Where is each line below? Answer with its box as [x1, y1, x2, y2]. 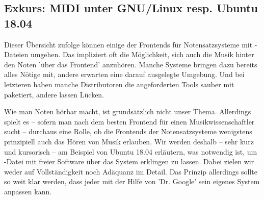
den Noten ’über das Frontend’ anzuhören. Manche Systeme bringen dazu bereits [4, 59, 257, 69]
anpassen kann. [4, 186, 52, 196]
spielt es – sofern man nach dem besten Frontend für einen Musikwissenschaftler [4, 116, 255, 127]
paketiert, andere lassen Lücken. [4, 89, 104, 99]
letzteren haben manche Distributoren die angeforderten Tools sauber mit [4, 79, 234, 89]
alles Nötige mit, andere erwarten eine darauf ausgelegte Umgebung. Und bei [4, 69, 245, 80]
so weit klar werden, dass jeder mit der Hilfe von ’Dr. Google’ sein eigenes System [4, 176, 260, 187]
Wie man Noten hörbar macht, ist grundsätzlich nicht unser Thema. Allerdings [4, 106, 251, 117]
